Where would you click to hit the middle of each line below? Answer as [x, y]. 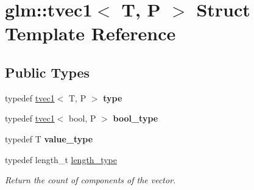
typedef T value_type [49, 138]
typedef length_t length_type [61, 159]
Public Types [48, 72]
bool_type [136, 118]
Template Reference [90, 33]
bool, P [83, 118]
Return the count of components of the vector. [90, 180]
